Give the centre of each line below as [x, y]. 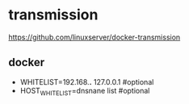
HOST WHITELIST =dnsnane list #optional [85, 92]
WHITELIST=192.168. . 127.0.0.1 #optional [87, 81]
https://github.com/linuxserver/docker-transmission [94, 37]
